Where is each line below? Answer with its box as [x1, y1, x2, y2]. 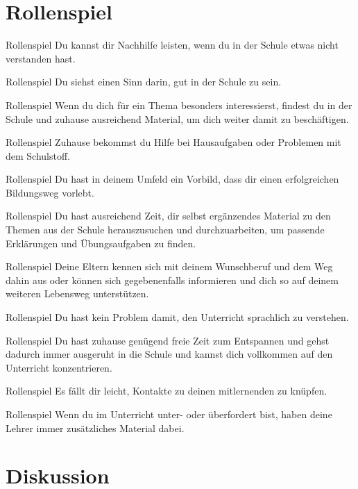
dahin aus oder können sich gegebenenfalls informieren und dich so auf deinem [6, 272, 339, 287]
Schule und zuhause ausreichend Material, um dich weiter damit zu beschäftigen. [6, 111, 349, 126]
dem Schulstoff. [6, 148, 71, 163]
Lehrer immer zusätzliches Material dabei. [6, 420, 185, 435]
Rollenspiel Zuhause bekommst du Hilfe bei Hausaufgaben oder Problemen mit [6, 135, 341, 149]
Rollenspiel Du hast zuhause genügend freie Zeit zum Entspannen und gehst [6, 333, 330, 347]
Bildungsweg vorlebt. [6, 185, 94, 199]
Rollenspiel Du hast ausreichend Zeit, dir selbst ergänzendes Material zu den [6, 208, 331, 223]
